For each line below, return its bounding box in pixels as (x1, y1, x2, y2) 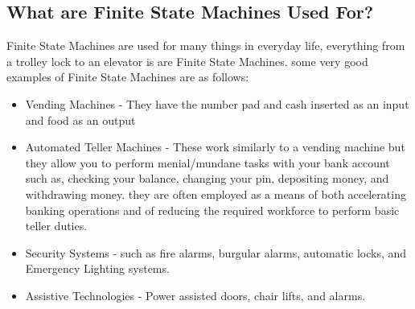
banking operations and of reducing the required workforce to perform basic (25, 201, 400, 218)
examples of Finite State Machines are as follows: (6, 68, 249, 85)
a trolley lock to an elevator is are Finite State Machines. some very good (6, 52, 368, 69)
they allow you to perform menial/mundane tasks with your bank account (25, 154, 390, 171)
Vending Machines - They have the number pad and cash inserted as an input (25, 95, 409, 112)
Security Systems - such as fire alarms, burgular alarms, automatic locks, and (25, 244, 407, 261)
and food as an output (25, 111, 136, 128)
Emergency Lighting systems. (25, 260, 170, 277)
